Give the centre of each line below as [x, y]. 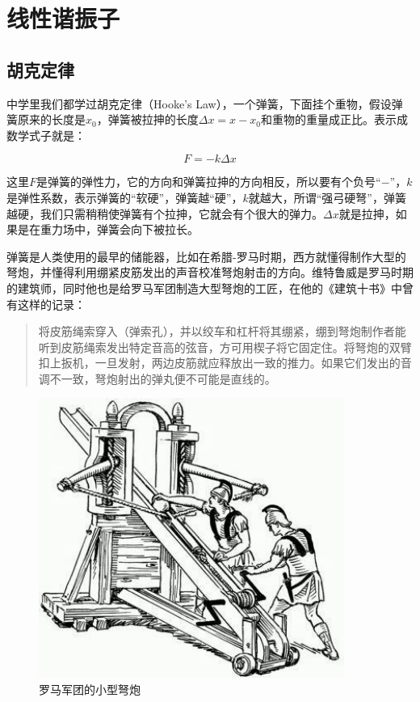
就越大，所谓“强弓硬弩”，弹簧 [327, 197]
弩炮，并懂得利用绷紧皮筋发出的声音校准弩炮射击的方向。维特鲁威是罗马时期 [210, 272]
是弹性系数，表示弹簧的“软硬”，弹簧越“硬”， [125, 197]
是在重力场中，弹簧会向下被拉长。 [108, 229]
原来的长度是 [51, 119]
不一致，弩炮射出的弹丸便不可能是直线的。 [163, 378]
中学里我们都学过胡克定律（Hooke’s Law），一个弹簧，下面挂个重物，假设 [199, 103]
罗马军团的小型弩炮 [90, 689]
